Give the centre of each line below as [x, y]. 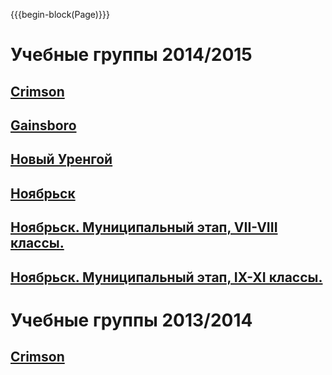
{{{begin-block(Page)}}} [60, 14]
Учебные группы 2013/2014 [131, 320]
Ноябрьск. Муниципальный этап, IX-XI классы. [166, 277]
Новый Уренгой [61, 159]
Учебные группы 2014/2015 [131, 55]
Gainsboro [43, 125]
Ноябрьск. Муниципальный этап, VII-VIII [144, 227]
